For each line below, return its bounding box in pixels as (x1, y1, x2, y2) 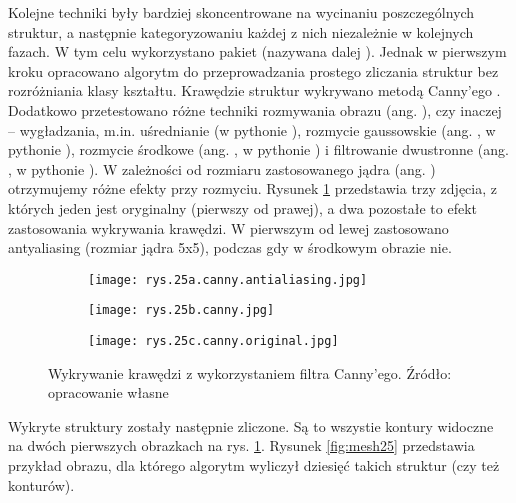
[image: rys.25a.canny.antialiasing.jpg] (88, 272, 368, 287)
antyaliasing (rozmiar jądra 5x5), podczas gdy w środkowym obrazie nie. (8, 237, 452, 258)
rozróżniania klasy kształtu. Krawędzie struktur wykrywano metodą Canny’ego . (8, 80, 501, 101)
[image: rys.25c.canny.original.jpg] (88, 334, 339, 349)
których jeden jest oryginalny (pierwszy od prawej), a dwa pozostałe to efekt (8, 197, 478, 218)
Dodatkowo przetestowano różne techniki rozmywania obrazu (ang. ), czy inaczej (8, 99, 502, 120)
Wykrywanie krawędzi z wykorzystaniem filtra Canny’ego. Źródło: (48, 362, 452, 383)
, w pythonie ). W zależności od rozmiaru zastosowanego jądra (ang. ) (8, 158, 436, 179)
